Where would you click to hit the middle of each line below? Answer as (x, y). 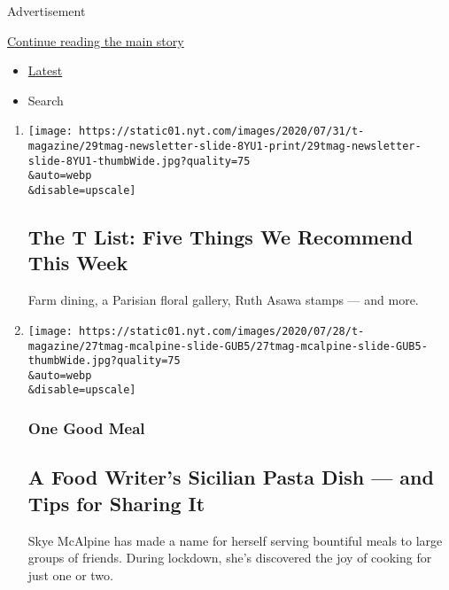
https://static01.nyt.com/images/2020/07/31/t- (222, 132)
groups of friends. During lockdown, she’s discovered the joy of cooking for (230, 558)
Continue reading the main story (96, 40)
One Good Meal (86, 428)
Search (46, 100)
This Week (78, 263)
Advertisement (46, 11)
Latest (45, 70)
